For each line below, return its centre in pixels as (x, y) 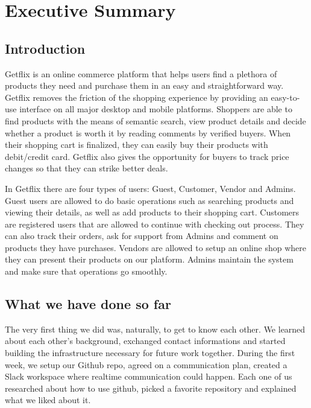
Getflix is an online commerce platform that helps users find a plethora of (141, 73)
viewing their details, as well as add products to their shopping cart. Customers (152, 212)
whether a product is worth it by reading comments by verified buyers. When (148, 132)
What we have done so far (88, 304)
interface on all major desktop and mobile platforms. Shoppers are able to (156, 109)
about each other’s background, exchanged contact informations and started (145, 341)
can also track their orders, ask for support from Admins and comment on (142, 236)
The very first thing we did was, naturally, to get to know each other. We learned (155, 329)
